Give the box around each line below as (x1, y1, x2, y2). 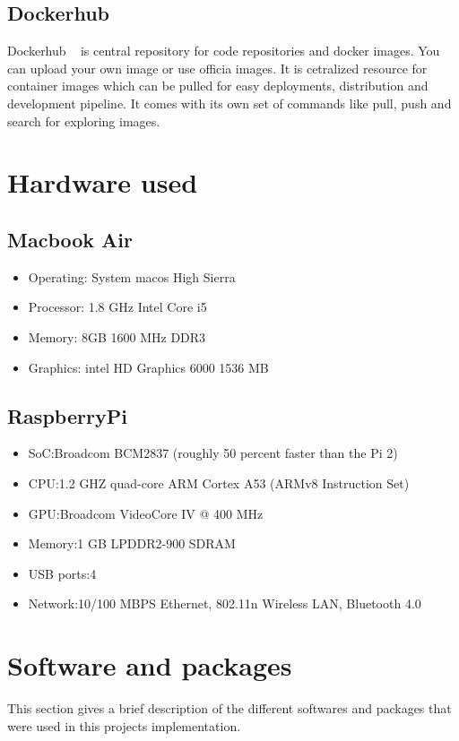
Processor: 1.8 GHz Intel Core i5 (28, 297, 207, 316)
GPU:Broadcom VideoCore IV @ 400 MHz (28, 504, 264, 522)
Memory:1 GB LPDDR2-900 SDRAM (28, 534, 236, 553)
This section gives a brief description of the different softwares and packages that (7, 699, 452, 718)
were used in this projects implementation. (7, 716, 241, 735)
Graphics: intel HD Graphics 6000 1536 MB (28, 358, 269, 376)
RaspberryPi (7, 401, 127, 429)
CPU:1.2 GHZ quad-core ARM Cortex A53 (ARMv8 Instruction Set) (28, 473, 410, 492)
